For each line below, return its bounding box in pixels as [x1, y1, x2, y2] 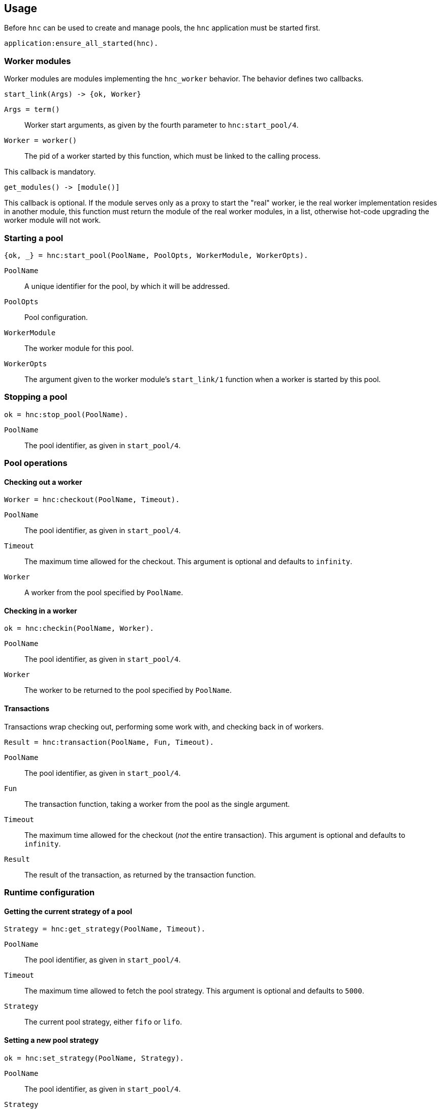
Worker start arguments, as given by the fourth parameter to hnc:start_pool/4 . [24, 121, 299, 130]
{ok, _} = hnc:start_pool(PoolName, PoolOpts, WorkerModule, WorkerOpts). [4, 251, 308, 259]
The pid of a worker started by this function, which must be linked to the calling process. [24, 152, 321, 161]
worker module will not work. [4, 216, 101, 225]
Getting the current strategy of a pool [4, 907, 132, 916]
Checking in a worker [4, 606, 77, 615]
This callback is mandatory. [4, 167, 96, 177]
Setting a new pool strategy [4, 1035, 99, 1044]
